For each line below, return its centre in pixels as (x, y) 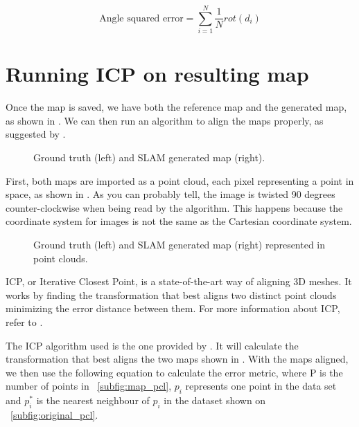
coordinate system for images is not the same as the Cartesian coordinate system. (179, 221)
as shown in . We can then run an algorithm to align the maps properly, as (165, 120)
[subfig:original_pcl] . (54, 414)
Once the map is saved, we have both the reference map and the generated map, (176, 107)
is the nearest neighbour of (93, 400)
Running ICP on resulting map (157, 74)
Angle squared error (141, 18)
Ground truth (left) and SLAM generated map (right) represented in (179, 244)
